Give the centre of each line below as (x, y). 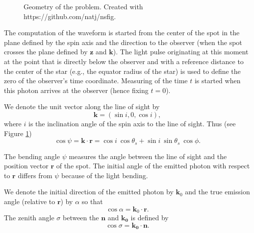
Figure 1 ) (18, 133)
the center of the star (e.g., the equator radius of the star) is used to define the (122, 71)
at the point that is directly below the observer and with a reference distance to (124, 61)
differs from (35, 175)
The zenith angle (29, 217)
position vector (26, 166)
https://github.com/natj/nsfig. (70, 16)
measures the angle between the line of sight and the (148, 156)
